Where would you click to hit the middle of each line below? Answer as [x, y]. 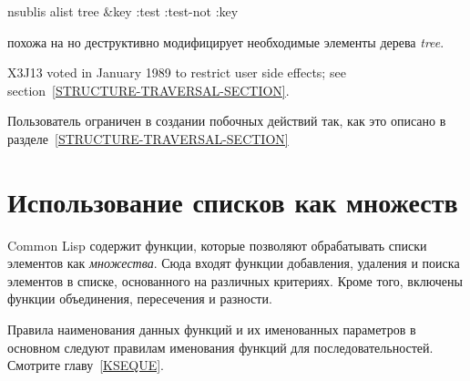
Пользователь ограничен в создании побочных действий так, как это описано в [227, 121]
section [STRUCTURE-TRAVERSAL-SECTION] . [148, 90]
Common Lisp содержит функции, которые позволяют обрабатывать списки [217, 245]
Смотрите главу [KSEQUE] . [86, 365]
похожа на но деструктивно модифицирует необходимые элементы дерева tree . [226, 41]
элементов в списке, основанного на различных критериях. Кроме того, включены [235, 280]
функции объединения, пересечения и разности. [140, 299]
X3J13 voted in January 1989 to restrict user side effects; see [177, 72]
